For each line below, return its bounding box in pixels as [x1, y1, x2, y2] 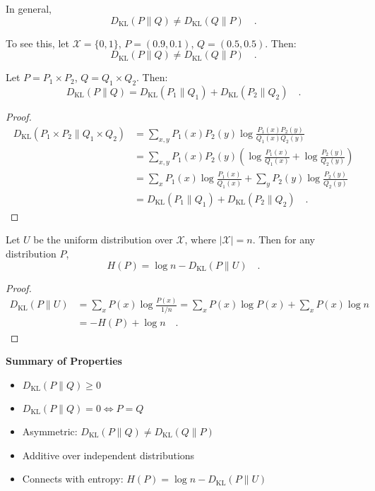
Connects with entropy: [22, 471, 124, 486]
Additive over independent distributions [22, 447, 195, 462]
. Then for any [252, 232, 315, 247]
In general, [6, 1, 52, 16]
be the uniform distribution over [33, 232, 173, 247]
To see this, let [6, 35, 69, 50]
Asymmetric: [22, 423, 78, 438]
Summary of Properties [6, 353, 122, 368]
